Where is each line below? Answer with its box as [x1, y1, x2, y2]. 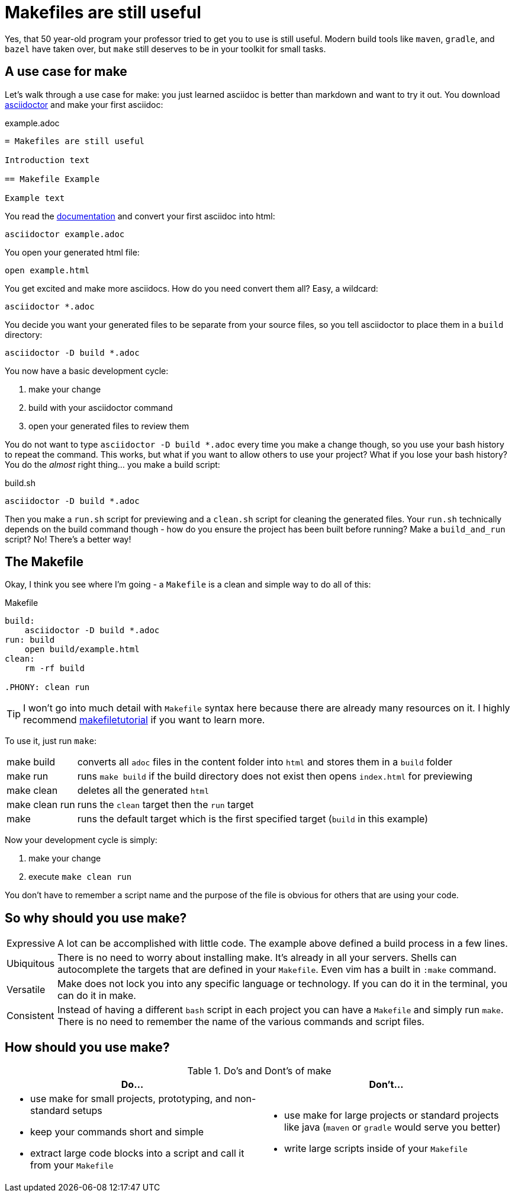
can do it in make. [57, 989, 136, 1002]
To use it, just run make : [5, 736, 97, 746]
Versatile [7, 984, 46, 996]
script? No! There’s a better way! [5, 534, 131, 544]
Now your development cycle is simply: [5, 835, 157, 845]
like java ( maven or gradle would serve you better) [284, 1121, 501, 1134]
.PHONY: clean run [5, 682, 90, 692]
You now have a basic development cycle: [5, 365, 169, 376]
